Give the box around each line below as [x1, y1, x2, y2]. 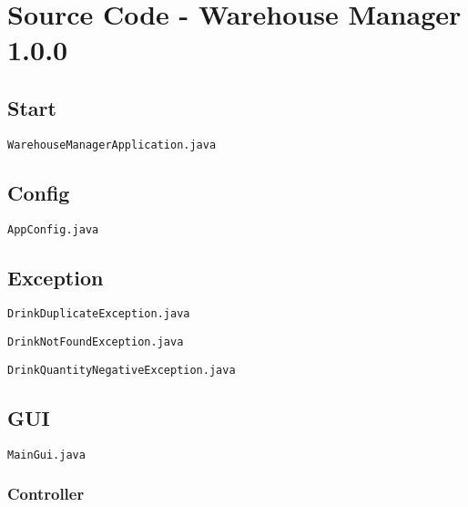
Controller [7, 482, 85, 505]
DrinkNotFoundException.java [7, 336, 184, 349]
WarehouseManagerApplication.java [7, 138, 217, 151]
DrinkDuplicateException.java [7, 307, 190, 321]
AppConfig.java [7, 222, 99, 236]
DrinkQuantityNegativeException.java [7, 363, 236, 377]
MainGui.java [7, 448, 86, 461]
